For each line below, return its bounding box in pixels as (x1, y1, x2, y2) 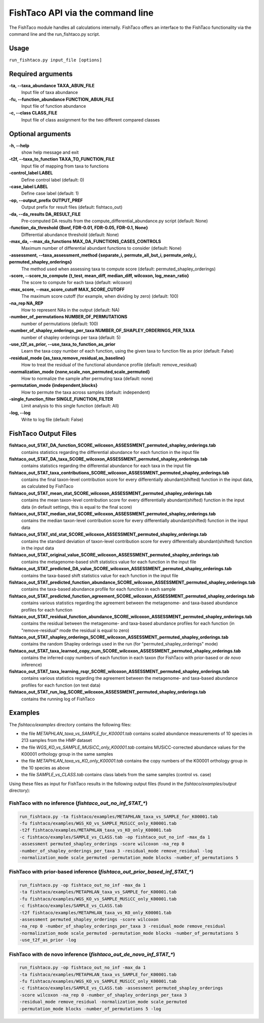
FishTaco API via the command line (9, 7, 154, 18)
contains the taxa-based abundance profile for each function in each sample (21, 586, 176, 592)
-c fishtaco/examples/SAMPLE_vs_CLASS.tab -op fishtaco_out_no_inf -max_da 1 (19, 834, 210, 840)
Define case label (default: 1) (21, 190, 79, 196)
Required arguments (9, 70, 73, 78)
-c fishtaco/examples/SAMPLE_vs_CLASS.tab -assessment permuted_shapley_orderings (19, 985, 223, 991)
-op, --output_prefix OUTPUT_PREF (9, 197, 83, 203)
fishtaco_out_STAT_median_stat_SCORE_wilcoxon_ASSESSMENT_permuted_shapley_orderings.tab (9, 511, 216, 517)
